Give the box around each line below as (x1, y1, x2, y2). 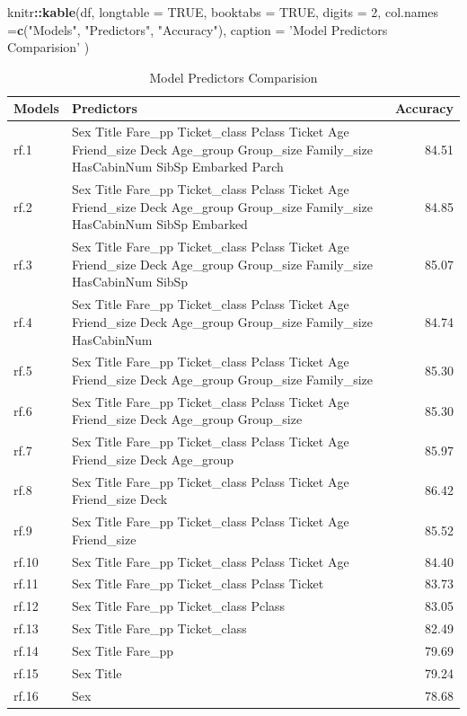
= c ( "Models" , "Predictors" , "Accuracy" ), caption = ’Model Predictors (7, 20, 388, 39)
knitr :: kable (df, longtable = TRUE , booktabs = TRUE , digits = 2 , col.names (7, 3, 439, 21)
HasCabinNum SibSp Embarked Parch (71, 157, 284, 176)
